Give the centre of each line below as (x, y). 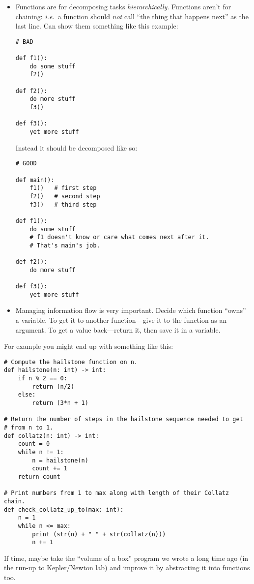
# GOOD (26, 164)
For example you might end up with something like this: (89, 346)
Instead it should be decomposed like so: (76, 147)
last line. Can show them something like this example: (97, 26)
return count (39, 476)
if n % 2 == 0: (42, 379)
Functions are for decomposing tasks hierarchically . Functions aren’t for (123, 6)
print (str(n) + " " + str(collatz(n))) (99, 534)
